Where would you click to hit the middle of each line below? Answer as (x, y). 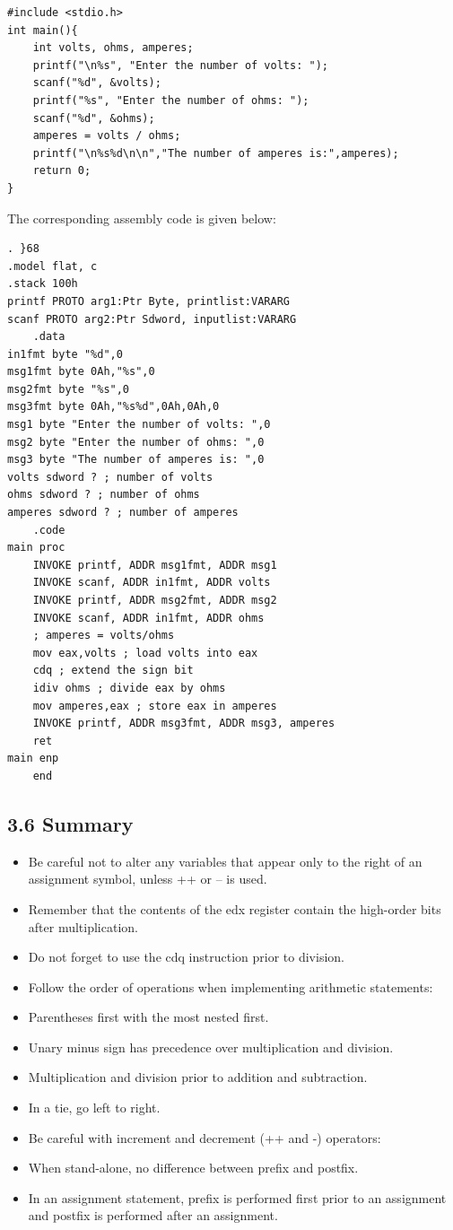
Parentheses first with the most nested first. (148, 1017)
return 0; (62, 171)
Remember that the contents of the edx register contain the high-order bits (235, 908)
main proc (36, 548)
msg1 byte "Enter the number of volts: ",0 (139, 425)
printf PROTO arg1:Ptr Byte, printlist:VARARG (148, 301)
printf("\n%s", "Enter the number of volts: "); (180, 65)
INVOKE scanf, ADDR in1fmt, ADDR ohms (148, 618)
